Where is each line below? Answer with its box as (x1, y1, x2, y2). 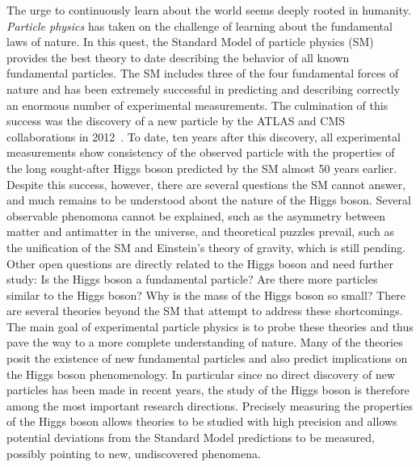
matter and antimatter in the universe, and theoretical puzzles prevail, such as (6, 223, 394, 240)
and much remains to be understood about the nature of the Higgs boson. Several (6, 191, 411, 208)
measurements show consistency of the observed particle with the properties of (6, 144, 395, 161)
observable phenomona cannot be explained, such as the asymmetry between (6, 207, 385, 224)
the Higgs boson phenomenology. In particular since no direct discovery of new (6, 365, 396, 382)
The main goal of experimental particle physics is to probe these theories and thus (6, 318, 414, 334)
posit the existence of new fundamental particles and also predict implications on (6, 350, 408, 367)
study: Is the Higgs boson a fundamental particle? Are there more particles (6, 271, 378, 288)
